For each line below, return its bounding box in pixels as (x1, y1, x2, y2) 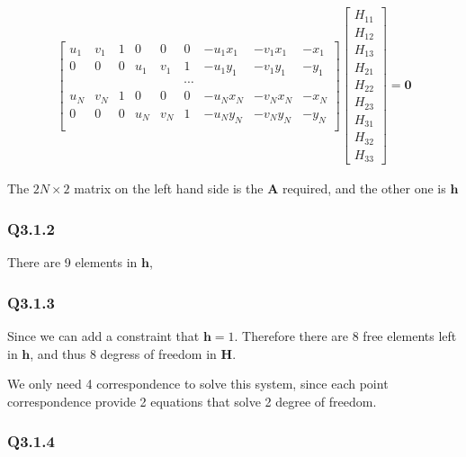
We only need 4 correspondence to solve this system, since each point (7, 374, 389, 393)
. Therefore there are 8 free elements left (234, 327, 457, 345)
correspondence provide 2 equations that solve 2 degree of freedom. (7, 391, 377, 410)
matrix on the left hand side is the (74, 179, 264, 198)
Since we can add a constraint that (7, 327, 200, 345)
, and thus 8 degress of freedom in (30, 344, 217, 363)
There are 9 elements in (7, 253, 138, 272)
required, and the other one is (282, 179, 446, 198)
